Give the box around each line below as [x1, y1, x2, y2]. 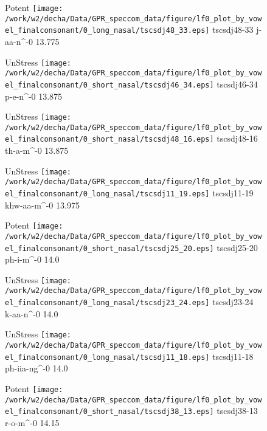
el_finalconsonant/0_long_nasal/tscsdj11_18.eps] [5, 353, 210, 362]
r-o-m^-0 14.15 [5, 416, 60, 429]
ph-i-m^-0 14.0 [5, 253, 60, 266]
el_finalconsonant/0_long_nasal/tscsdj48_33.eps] [5, 26, 210, 35]
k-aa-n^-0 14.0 [5, 307, 58, 320]
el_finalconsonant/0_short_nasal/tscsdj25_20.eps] [5, 244, 214, 253]
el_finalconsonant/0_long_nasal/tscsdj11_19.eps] [5, 190, 210, 198]
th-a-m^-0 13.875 [5, 144, 69, 157]
